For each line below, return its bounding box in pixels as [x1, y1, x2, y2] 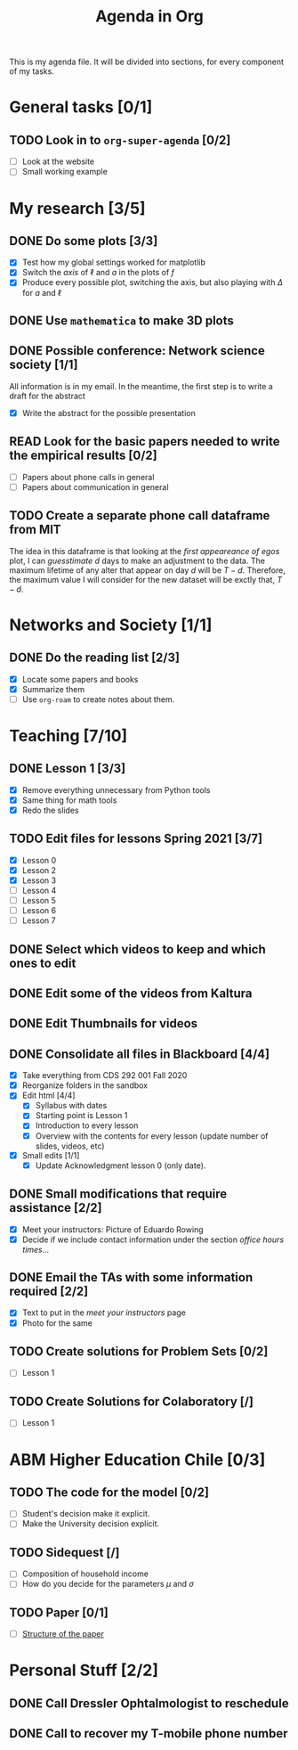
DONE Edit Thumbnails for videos [9, 1016, 198, 1031]
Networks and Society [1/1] [9, 615, 213, 634]
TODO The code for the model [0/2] [9, 1484, 209, 1500]
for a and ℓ [21, 287, 62, 298]
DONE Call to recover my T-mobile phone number [9, 1726, 288, 1741]
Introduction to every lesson [35, 1120, 139, 1131]
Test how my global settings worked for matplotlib [21, 257, 206, 268]
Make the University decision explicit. [21, 1518, 160, 1529]
